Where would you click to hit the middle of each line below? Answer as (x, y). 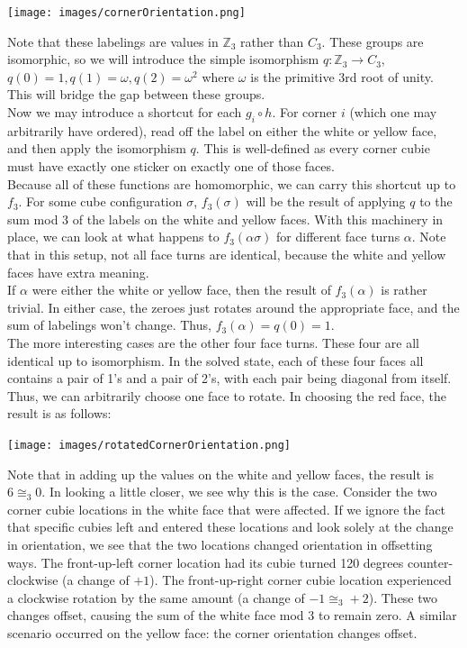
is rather (404, 290)
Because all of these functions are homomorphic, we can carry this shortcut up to (232, 183)
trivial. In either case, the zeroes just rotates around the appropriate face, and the (233, 307)
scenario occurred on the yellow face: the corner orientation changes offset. (212, 632)
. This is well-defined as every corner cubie (313, 148)
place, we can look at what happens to (113, 237)
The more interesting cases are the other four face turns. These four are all (213, 342)
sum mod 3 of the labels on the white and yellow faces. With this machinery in (225, 219)
